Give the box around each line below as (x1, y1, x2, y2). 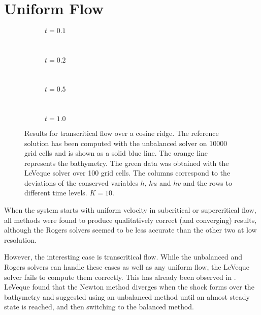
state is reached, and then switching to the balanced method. (4, 301, 194, 312)
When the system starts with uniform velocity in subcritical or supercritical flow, (4, 205, 256, 215)
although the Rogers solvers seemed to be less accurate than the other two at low (4, 224, 257, 235)
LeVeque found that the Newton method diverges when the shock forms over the (4, 281, 254, 292)
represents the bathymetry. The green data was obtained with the (24, 157, 229, 168)
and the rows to (183, 177, 232, 188)
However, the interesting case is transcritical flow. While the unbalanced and (4, 251, 243, 262)
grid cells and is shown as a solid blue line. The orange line (24, 148, 208, 158)
